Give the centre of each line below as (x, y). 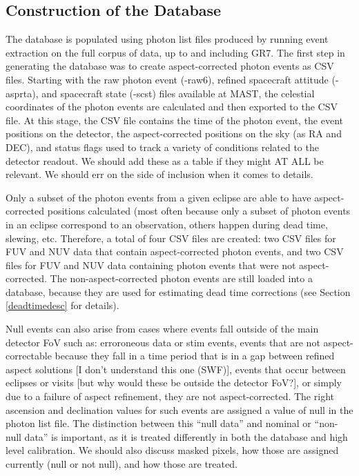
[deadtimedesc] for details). (62, 305)
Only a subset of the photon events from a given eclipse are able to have (158, 197)
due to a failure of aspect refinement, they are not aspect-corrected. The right (170, 396)
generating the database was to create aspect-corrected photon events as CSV (170, 66)
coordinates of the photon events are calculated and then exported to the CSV (172, 107)
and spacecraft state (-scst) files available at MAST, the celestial (178, 93)
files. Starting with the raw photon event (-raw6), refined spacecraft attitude (167, 79)
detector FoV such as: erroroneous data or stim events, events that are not (163, 342)
